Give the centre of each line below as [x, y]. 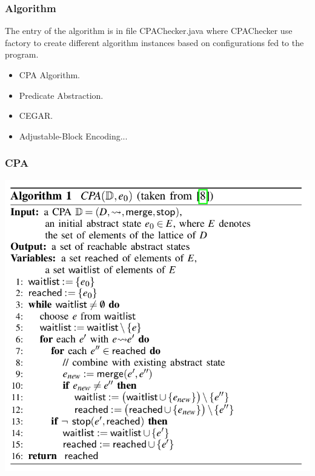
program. [22, 54]
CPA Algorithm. [49, 75]
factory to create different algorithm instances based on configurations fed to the [154, 42]
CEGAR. [36, 116]
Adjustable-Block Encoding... [73, 136]
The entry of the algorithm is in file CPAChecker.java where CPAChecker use [149, 31]
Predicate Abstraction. [61, 95]
